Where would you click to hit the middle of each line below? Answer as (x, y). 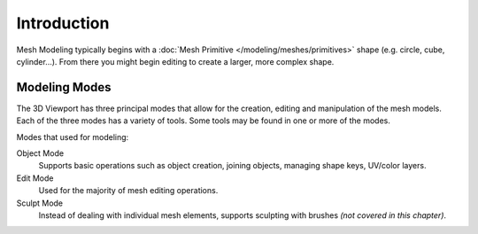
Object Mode (40, 153)
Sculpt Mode (40, 203)
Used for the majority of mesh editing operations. (128, 191)
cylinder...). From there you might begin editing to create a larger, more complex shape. (175, 61)
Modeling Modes (64, 87)
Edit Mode (35, 178)
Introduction (63, 23)
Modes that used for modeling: (73, 136)
